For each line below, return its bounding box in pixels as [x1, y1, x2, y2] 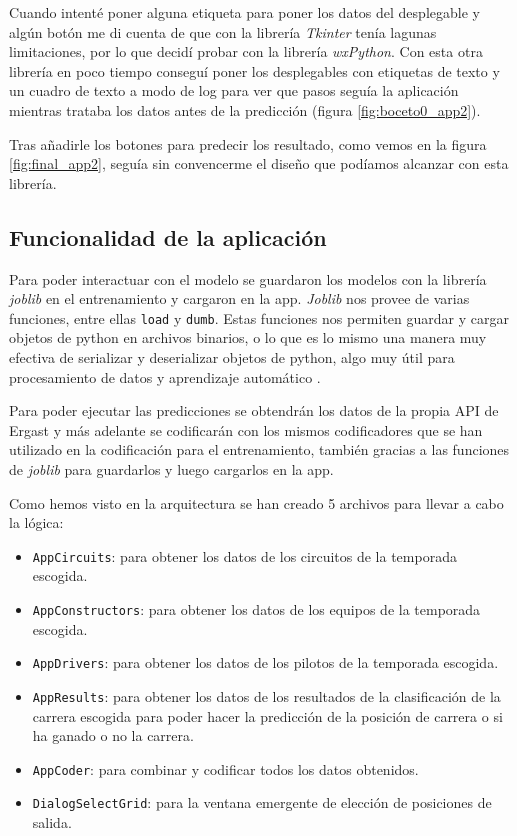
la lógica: [9, 512, 64, 533]
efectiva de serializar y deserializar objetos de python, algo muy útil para [9, 346, 455, 367]
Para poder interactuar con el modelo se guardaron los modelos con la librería [9, 268, 487, 289]
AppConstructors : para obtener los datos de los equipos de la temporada [32, 598, 481, 619]
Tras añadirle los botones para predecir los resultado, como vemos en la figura [9, 133, 487, 154]
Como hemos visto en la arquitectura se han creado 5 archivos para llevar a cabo [9, 492, 504, 513]
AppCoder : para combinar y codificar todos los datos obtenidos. [32, 758, 419, 779]
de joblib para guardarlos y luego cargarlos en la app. [9, 458, 334, 479]
